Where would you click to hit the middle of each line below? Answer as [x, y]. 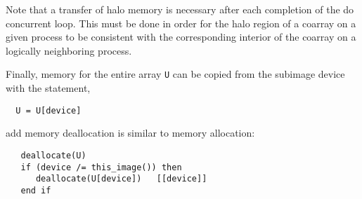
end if [36, 190]
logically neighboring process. [69, 50]
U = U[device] [49, 110]
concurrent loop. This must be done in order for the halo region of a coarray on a [181, 23]
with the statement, [48, 88]
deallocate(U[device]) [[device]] [121, 179]
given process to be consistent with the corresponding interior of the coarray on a [181, 37]
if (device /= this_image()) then [101, 167]
